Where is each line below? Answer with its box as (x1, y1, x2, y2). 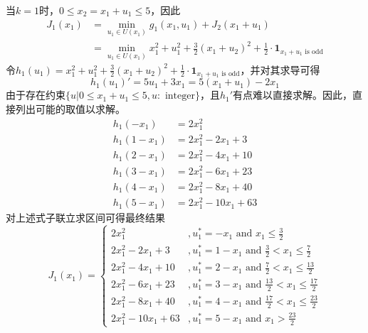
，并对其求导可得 (240, 62, 320, 77)
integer (164, 91, 195, 102)
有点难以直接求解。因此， (233, 87, 353, 102)
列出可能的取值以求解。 (15, 102, 125, 116)
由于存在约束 (6, 87, 65, 102)
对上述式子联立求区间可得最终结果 (6, 210, 165, 225)
